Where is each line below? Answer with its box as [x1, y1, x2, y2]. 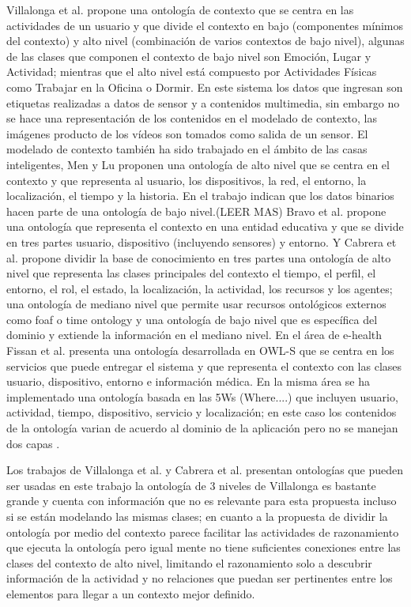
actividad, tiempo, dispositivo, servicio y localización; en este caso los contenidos [6, 404, 397, 420]
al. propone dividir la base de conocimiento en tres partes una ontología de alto [6, 249, 391, 266]
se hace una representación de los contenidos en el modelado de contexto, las [6, 110, 378, 126]
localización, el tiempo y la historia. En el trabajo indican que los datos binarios [6, 187, 394, 204]
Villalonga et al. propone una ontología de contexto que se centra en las [6, 2, 354, 17]
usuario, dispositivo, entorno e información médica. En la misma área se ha [6, 373, 371, 390]
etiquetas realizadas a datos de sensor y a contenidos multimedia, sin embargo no [6, 94, 400, 111]
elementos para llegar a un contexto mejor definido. [6, 585, 255, 601]
